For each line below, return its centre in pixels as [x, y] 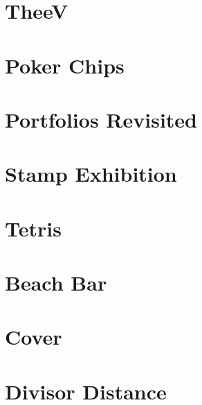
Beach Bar [56, 283]
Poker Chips [65, 65]
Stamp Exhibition [91, 174]
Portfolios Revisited [101, 119]
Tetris [33, 228]
